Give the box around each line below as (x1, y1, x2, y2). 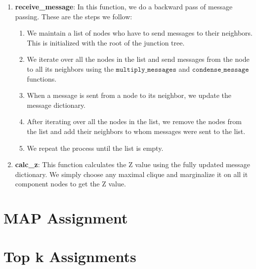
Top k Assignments (3, 246, 136, 267)
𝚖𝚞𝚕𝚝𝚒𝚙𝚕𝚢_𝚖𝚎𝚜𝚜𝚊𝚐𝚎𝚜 (116, 66, 176, 73)
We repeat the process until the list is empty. (27, 142, 164, 153)
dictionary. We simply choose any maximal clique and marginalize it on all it (15, 169, 248, 179)
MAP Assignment (3, 208, 128, 228)
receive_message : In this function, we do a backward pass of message (15, 1, 233, 11)
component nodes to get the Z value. (15, 179, 126, 189)
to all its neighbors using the (27, 63, 114, 74)
